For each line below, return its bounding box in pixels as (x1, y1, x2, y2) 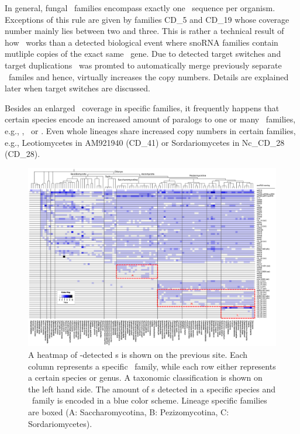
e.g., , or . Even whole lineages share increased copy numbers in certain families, (5, 124, 296, 136)
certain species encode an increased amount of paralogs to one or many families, (5, 113, 296, 125)
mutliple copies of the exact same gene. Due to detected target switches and (5, 47, 281, 60)
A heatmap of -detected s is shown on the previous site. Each (28, 348, 248, 361)
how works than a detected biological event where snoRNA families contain (5, 36, 278, 48)
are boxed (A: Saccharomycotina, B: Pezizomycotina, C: (28, 406, 229, 418)
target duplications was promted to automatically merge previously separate (5, 59, 282, 71)
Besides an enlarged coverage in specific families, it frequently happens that (5, 101, 280, 114)
